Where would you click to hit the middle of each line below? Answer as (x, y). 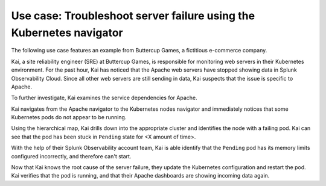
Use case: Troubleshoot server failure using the (133, 16)
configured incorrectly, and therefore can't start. (71, 156)
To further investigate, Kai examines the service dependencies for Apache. (104, 98)
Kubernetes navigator (67, 33)
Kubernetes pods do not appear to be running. (69, 117)
